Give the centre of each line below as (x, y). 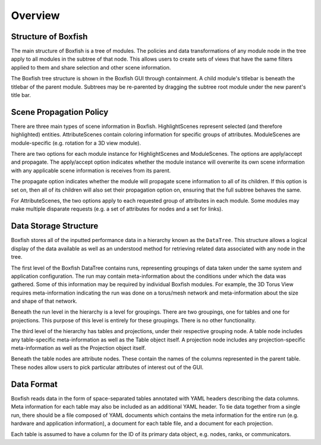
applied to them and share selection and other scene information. (91, 67)
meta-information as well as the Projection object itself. (78, 348)
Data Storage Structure (55, 226)
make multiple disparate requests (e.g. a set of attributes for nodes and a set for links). (117, 209)
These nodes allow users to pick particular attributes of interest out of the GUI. (107, 367)
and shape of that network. (44, 301)
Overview (35, 15)
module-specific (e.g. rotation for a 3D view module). (76, 143)
